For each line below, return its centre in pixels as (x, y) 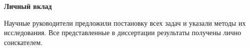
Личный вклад (28, 6)
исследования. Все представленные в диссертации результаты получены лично (123, 32)
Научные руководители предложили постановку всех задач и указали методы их (125, 23)
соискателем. (23, 42)
